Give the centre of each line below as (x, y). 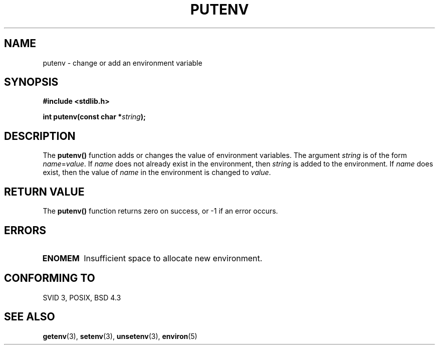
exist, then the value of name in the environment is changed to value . (157, 172)
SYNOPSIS (31, 82)
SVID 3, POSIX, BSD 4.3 (82, 297)
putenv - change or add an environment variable (123, 63)
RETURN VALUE (44, 192)
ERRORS (25, 230)
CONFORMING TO (50, 278)
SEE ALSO (30, 317)
